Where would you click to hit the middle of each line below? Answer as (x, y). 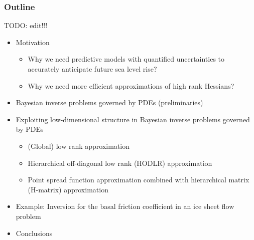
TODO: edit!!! (26, 25)
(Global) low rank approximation (79, 146)
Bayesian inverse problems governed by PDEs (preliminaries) (109, 102)
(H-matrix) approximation (68, 189)
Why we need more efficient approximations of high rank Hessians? (131, 85)
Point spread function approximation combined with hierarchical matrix (139, 180)
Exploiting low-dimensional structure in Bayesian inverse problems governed (133, 119)
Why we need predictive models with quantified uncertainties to (126, 59)
